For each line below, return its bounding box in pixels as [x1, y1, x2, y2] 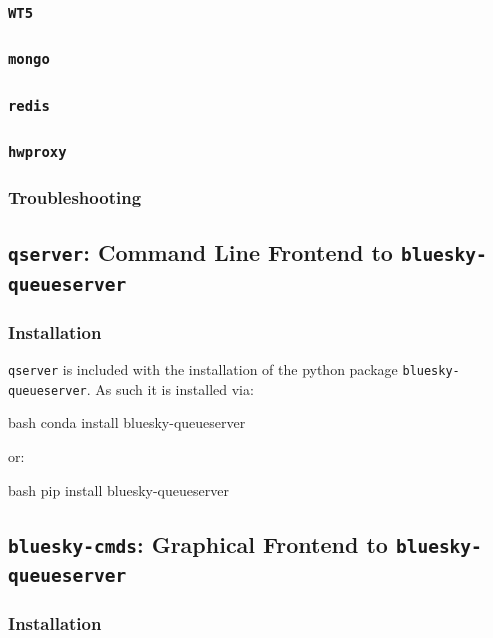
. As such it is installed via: [86, 378, 254, 399]
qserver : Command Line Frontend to [8, 236, 393, 267]
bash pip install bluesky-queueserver [8, 479, 229, 500]
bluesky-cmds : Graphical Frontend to [8, 528, 388, 559]
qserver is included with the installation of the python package [8, 359, 398, 380]
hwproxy [8, 144, 67, 161]
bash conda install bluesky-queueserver [8, 412, 246, 433]
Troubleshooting [8, 184, 142, 209]
